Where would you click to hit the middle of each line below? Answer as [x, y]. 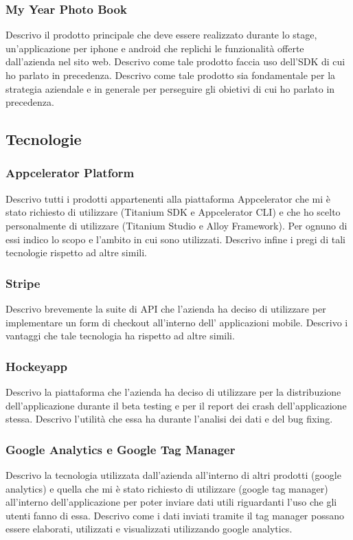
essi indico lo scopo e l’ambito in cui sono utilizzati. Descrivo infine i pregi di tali [175, 239]
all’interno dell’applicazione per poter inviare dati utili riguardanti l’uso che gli [171, 502]
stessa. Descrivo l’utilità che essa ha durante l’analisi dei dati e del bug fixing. [169, 419]
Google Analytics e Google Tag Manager [121, 449]
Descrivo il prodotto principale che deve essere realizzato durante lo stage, [161, 35]
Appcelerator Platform [70, 173]
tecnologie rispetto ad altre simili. [76, 252]
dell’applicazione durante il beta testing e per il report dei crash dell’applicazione [176, 405]
